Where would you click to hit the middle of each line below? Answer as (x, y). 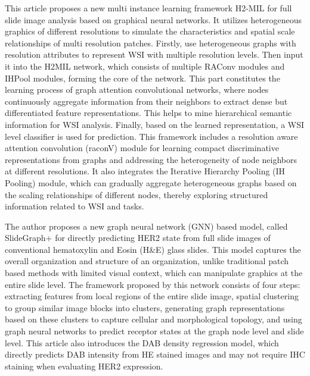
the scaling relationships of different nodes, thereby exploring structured (137, 194)
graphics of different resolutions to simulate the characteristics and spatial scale (150, 31)
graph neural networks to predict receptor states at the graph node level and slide (154, 331)
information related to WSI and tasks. (75, 206)
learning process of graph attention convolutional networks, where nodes (137, 90)
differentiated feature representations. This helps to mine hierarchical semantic (148, 113)
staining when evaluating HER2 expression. (84, 366)
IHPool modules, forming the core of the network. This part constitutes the (142, 78)
